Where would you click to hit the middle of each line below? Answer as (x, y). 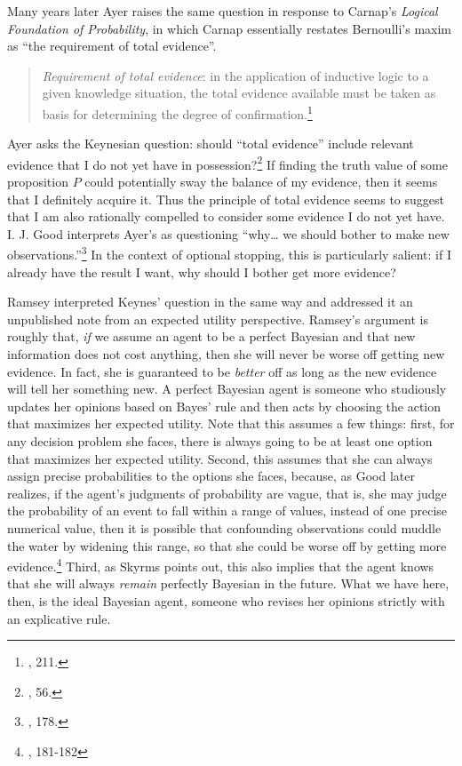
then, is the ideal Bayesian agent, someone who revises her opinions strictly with (226, 601)
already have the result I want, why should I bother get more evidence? (202, 271)
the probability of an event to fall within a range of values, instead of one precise (227, 511)
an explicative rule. (59, 618)
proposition (38, 182)
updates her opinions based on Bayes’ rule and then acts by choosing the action (224, 406)
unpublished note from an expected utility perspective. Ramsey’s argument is (218, 319)
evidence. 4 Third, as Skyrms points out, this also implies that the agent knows (221, 565)
